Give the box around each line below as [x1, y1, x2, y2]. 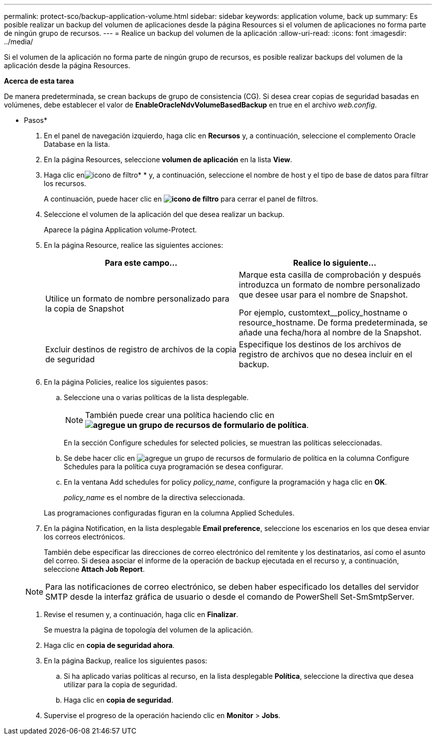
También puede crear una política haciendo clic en [85, 410, 275, 420]
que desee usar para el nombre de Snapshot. [239, 290, 408, 300]
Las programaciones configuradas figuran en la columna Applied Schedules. [44, 509, 295, 517]
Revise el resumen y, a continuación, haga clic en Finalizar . [44, 610, 238, 619]
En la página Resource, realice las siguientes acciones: [44, 241, 223, 249]
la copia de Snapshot [45, 304, 124, 314]
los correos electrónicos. [44, 532, 125, 541]
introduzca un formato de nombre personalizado [239, 280, 421, 290]
